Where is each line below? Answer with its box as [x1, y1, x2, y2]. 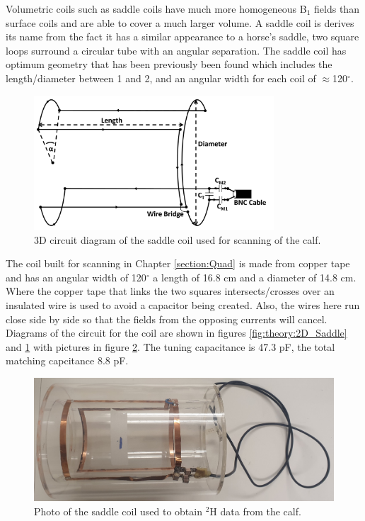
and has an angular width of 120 [6, 269, 146, 284]
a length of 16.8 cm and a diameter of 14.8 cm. [153, 269, 357, 284]
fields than [314, 1, 359, 16]
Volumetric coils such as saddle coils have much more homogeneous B [6, 1, 307, 16]
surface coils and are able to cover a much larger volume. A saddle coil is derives [6, 15, 354, 30]
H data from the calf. [209, 504, 301, 519]
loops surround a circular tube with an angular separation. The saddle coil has [6, 43, 347, 57]
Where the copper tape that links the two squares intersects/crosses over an [6, 284, 335, 298]
